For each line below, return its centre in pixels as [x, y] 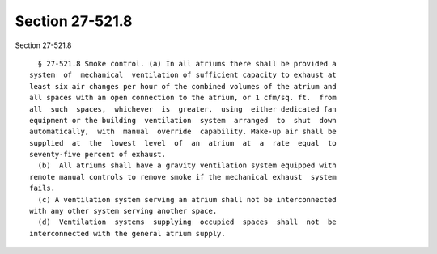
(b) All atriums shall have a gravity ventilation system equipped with [187, 165]
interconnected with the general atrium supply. [127, 233]
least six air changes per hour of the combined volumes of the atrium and [183, 86]
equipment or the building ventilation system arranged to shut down [183, 120]
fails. [42, 188]
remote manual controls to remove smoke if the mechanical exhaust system [183, 177]
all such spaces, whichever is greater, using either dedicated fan [183, 109]
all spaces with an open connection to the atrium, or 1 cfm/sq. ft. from [183, 98]
